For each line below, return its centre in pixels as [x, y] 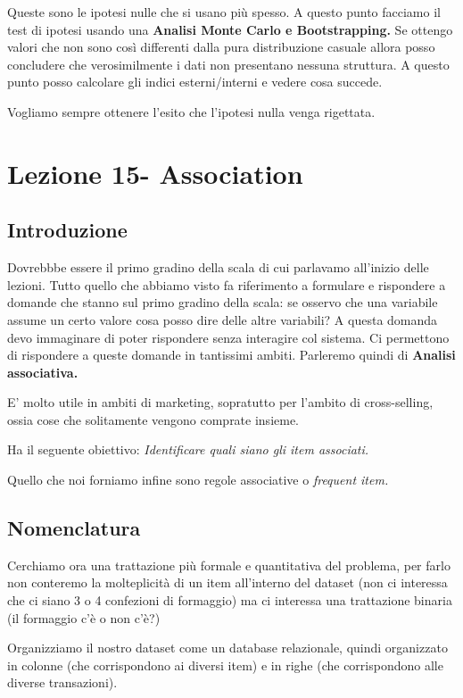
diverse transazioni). [62, 682]
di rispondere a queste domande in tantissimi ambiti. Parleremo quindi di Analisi [231, 355]
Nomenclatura [74, 528]
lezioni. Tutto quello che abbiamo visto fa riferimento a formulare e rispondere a [227, 284]
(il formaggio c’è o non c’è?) [84, 617]
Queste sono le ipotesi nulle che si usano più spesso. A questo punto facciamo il [224, 12]
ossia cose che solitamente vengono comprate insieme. [153, 419]
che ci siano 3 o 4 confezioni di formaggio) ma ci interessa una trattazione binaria [230, 600]
